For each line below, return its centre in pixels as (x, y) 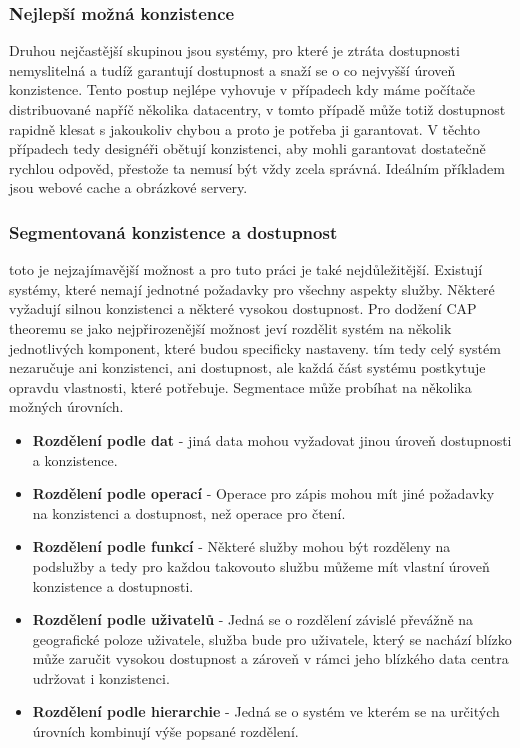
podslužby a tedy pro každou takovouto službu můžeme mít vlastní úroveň (261, 565)
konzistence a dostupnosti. (113, 585)
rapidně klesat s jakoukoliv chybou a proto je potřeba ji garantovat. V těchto (244, 128)
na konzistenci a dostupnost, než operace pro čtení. (189, 512)
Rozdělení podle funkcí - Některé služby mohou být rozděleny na (241, 546)
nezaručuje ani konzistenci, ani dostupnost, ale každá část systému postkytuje (247, 367)
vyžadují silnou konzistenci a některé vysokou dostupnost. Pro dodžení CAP (243, 308)
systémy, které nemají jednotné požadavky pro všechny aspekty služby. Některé (252, 288)
